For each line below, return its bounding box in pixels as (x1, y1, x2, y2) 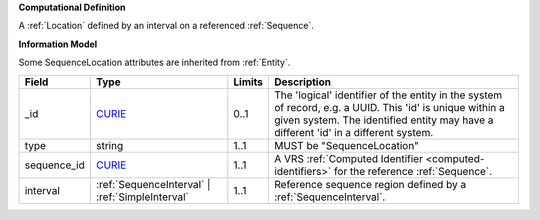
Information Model (18, 38, 98, 50)
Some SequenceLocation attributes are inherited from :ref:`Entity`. (18, 56, 291, 69)
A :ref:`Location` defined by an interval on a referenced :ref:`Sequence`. (18, 20, 314, 32)
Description (274, 75, 332, 89)
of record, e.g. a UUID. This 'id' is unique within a (274, 100, 505, 114)
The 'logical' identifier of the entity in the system (274, 88, 503, 102)
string (96, 138, 124, 152)
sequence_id (24, 158, 85, 172)
